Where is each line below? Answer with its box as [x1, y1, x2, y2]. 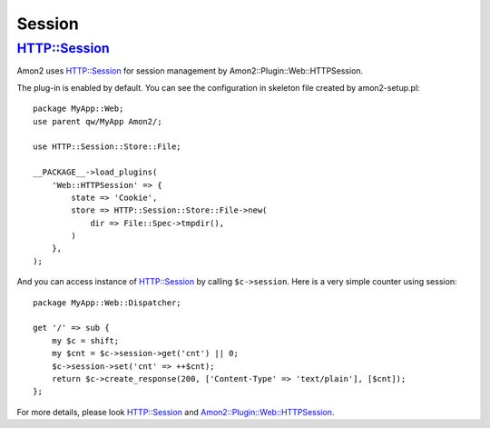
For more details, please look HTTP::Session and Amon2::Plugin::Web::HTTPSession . [16, 406, 335, 417]
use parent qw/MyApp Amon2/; [33, 116, 162, 126]
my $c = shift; [51, 335, 120, 345]
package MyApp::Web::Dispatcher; [33, 297, 181, 308]
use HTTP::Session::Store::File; [33, 142, 181, 152]
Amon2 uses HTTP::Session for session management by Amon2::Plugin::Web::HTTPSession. [16, 65, 364, 76]
